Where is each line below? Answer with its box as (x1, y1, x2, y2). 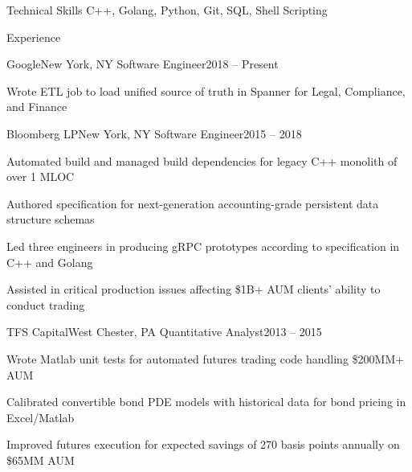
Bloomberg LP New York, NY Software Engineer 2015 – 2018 (6, 125, 302, 142)
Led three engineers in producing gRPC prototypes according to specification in (6, 237, 400, 254)
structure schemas (6, 211, 95, 228)
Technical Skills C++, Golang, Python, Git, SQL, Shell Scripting (6, 2, 328, 18)
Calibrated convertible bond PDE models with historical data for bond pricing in (6, 393, 406, 410)
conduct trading (6, 296, 85, 313)
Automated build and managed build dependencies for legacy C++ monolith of (6, 152, 398, 169)
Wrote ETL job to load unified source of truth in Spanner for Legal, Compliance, (6, 82, 406, 99)
